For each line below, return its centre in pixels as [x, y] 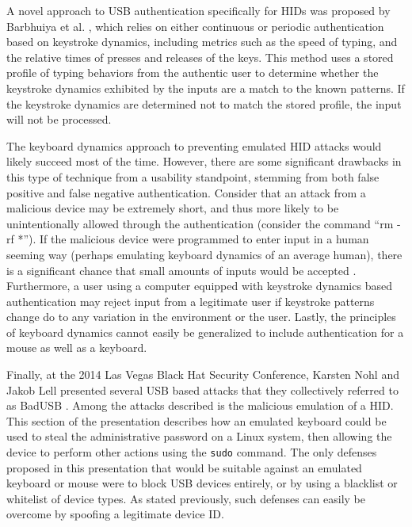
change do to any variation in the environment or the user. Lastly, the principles [201, 317]
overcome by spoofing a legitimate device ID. [115, 514]
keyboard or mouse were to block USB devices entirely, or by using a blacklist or [202, 483]
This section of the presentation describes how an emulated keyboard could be [196, 420]
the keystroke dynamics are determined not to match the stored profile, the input [204, 103]
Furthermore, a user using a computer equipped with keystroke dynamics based [199, 286]
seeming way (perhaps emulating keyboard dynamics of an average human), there [204, 254]
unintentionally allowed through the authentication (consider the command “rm [200, 223]
